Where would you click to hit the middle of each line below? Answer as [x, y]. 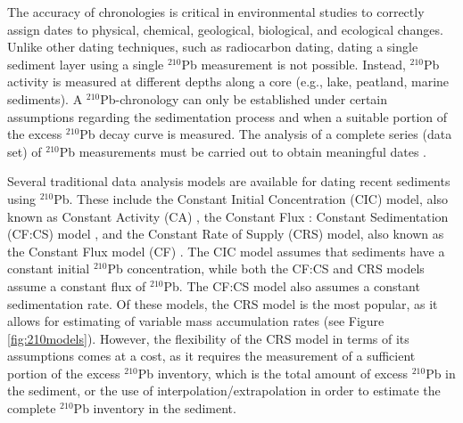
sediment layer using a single [86, 64]
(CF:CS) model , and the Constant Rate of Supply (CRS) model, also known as [226, 234]
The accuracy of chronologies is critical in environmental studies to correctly [216, 12]
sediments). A [45, 98]
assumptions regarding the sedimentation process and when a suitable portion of [227, 116]
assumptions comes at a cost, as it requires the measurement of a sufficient [211, 356]
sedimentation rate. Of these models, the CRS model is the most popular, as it [223, 303]
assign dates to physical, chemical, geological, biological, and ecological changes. [225, 29]
